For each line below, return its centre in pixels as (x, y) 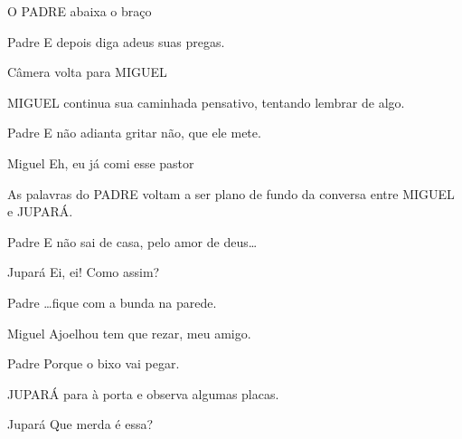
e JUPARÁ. (40, 211)
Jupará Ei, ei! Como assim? (84, 272)
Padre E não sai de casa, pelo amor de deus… (132, 241)
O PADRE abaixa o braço (80, 11)
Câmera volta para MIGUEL (87, 72)
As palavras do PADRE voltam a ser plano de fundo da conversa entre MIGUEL (231, 193)
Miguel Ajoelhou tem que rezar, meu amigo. (129, 333)
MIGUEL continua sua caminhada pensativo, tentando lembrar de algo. (206, 102)
